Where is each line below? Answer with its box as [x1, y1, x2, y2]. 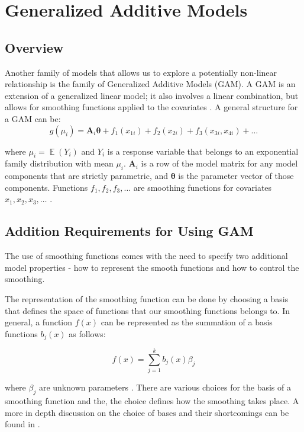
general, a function [5, 316, 73, 328]
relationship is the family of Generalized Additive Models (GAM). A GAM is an [5, 78, 296, 90]
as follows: [69, 327, 106, 340]
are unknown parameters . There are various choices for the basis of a [38, 381, 291, 393]
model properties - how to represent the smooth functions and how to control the [5, 261, 299, 273]
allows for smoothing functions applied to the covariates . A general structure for [5, 101, 298, 113]
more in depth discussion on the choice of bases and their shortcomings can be [5, 406, 289, 418]
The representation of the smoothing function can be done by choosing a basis [5, 292, 289, 305]
